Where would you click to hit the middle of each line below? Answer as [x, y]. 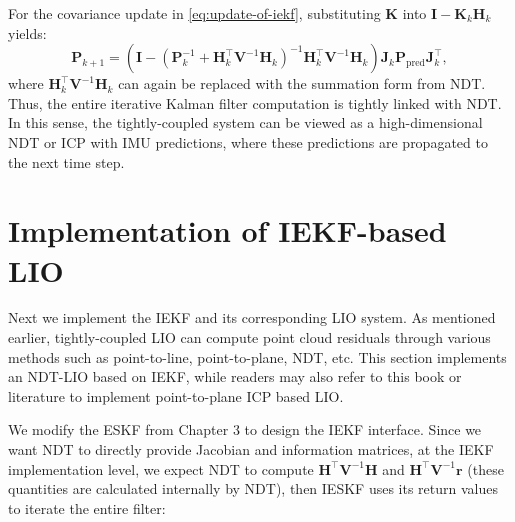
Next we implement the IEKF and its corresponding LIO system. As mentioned [252, 317]
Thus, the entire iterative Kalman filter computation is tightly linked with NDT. [255, 102]
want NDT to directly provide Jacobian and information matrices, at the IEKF [251, 449]
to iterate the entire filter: [87, 507]
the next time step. [66, 161]
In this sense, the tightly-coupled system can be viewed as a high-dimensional [245, 122]
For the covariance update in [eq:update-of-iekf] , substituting [194, 13]
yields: [27, 32]
